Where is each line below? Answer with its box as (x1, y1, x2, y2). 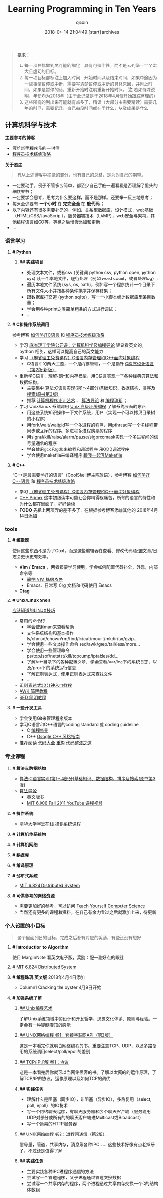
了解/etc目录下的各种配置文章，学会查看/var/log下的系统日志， (26, 659, 153, 665)
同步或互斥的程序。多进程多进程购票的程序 (26, 428, 113, 434)
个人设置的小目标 (5, 922, 45, 929)
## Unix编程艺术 (19, 1005, 53, 1011)
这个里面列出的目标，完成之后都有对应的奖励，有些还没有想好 (17, 934, 142, 940)
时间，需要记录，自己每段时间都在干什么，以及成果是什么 (33, 105, 149, 111)
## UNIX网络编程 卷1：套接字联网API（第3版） (19, 1032, 114, 1038)
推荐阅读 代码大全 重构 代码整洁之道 (19, 740, 92, 746)
